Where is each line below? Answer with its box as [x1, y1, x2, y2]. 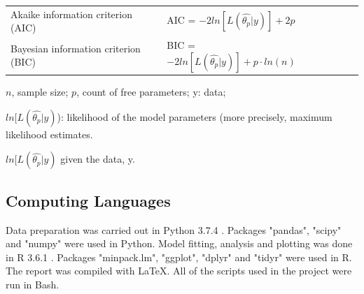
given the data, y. [60, 152, 135, 166]
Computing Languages [6, 189, 171, 211]
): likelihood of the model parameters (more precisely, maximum [57, 109, 332, 124]
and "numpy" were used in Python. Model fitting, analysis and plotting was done [6, 236, 353, 251]
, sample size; [11, 84, 69, 99]
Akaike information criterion [10, 6, 132, 21]
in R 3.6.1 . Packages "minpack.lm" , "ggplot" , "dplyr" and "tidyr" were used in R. [6, 249, 352, 264]
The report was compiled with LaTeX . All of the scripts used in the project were [6, 263, 352, 278]
